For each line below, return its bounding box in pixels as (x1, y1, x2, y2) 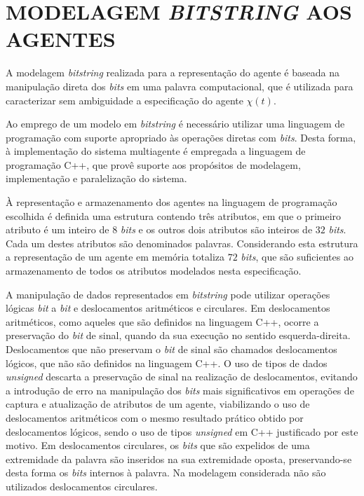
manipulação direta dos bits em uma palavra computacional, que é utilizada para (6, 78, 353, 93)
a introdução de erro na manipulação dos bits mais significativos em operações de (6, 383, 354, 397)
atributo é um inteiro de (6, 222, 109, 237)
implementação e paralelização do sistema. (6, 171, 187, 186)
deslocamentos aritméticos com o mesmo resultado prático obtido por (6, 410, 304, 425)
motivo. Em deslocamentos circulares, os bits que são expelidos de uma (6, 438, 310, 453)
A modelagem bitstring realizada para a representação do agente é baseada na (6, 65, 339, 80)
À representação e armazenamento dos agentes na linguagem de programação (6, 195, 337, 209)
